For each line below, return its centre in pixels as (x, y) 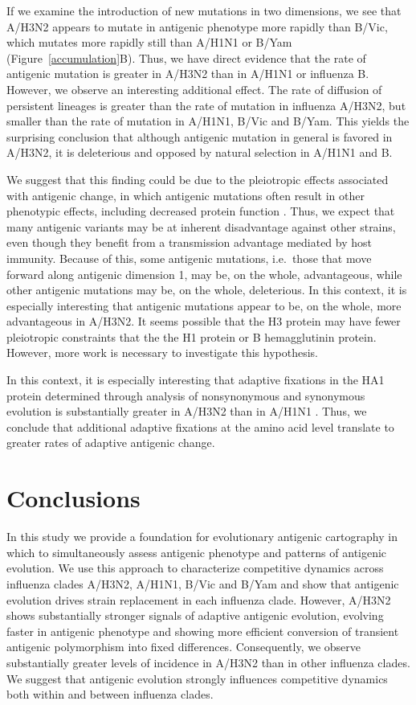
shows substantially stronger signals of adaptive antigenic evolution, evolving (195, 615)
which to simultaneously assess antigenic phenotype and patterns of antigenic (197, 552)
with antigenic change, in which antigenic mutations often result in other (186, 195)
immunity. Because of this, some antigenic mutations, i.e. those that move (189, 258)
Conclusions (73, 498)
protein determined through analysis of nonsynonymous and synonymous (186, 395)
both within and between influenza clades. (110, 694)
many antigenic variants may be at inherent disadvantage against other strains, (201, 226)
